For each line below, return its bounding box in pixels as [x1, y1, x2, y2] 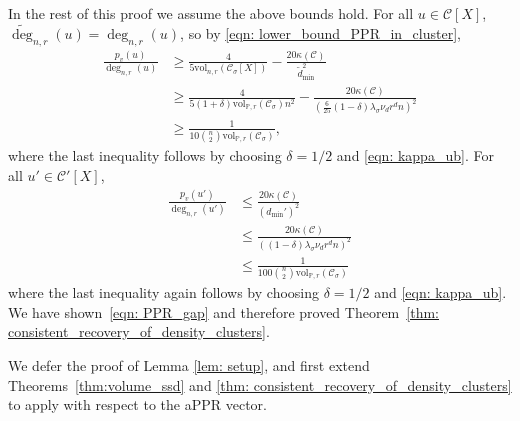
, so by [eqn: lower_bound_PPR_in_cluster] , [180, 22, 461, 43]
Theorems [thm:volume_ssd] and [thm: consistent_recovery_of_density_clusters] [8, 374, 512, 395]
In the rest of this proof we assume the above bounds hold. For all [8, 3, 414, 23]
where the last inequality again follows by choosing [8, 282, 319, 303]
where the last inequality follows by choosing [8, 145, 282, 166]
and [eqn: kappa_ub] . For [336, 145, 494, 166]
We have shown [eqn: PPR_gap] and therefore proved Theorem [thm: [8, 301, 439, 322]
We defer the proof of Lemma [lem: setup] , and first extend [8, 354, 370, 375]
